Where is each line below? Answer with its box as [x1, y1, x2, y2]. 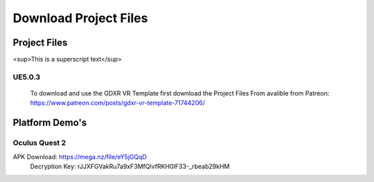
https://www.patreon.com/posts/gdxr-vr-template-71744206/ [30, 99, 206, 107]
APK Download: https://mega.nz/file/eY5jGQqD [12, 152, 147, 161]
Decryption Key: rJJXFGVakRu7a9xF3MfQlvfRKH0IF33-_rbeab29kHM [30, 162, 230, 170]
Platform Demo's [12, 117, 87, 129]
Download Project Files [12, 10, 148, 26]
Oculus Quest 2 [12, 138, 66, 148]
